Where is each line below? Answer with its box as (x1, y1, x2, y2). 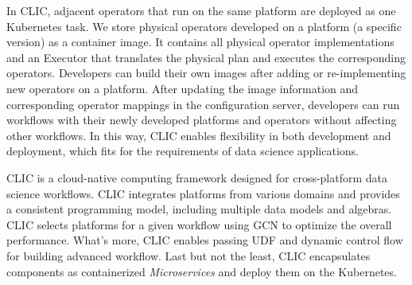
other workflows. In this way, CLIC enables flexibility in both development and (6, 127, 391, 143)
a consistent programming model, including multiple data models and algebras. (6, 201, 392, 217)
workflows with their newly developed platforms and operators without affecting (6, 111, 397, 128)
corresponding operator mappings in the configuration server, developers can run (6, 96, 400, 112)
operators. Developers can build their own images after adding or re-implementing (6, 64, 406, 81)
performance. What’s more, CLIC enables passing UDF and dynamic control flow (6, 232, 403, 248)
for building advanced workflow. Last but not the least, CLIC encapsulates (6, 247, 371, 264)
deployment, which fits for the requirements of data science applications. (6, 142, 359, 159)
